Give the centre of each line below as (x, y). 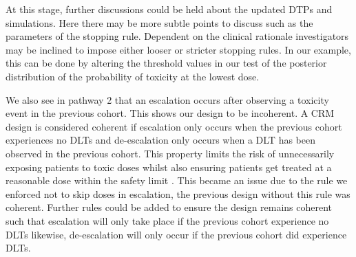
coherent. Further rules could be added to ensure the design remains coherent (169, 207)
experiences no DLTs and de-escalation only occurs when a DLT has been (160, 140)
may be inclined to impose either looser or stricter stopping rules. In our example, (178, 49)
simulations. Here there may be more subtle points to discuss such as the (159, 22)
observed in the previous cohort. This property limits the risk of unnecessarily (170, 153)
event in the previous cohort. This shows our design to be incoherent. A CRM (170, 113)
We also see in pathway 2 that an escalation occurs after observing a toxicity (167, 99)
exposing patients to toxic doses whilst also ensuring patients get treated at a (169, 167)
